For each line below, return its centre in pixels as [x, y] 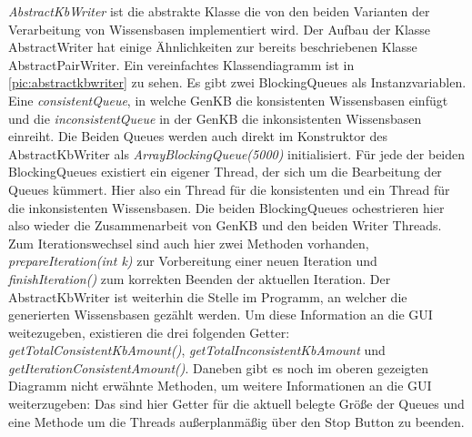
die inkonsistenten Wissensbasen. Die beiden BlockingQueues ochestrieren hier [226, 207]
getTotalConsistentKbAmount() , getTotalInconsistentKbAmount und [197, 350]
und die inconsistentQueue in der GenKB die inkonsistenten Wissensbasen [215, 118]
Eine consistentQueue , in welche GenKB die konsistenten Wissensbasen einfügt [228, 100]
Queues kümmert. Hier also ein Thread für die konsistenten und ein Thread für [229, 189]
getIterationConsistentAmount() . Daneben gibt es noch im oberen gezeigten [218, 367]
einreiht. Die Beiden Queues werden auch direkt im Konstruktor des [198, 136]
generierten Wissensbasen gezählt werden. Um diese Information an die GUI [221, 315]
